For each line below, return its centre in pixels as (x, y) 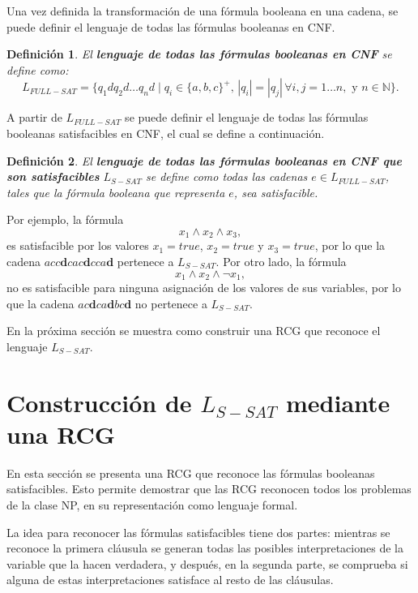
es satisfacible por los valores (78, 245)
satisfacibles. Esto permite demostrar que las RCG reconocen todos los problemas (209, 489)
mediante (338, 402)
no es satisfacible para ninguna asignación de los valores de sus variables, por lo (204, 288)
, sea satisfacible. (276, 192)
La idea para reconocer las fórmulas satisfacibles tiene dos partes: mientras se (198, 532)
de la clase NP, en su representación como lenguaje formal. (152, 504)
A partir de (34, 117)
